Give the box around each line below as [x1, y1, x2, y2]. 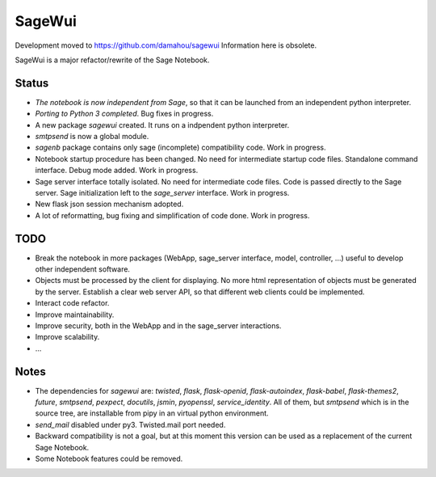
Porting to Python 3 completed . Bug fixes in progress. [35, 109, 214, 119]
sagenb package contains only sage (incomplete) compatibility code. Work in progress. [35, 142, 326, 153]
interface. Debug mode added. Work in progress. [35, 166, 199, 175]
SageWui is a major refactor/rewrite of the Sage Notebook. [15, 55, 210, 65]
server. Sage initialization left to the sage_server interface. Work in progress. [35, 188, 290, 197]
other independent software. [35, 264, 131, 274]
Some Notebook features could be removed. [35, 454, 183, 464]
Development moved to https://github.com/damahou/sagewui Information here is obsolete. [15, 40, 317, 50]
